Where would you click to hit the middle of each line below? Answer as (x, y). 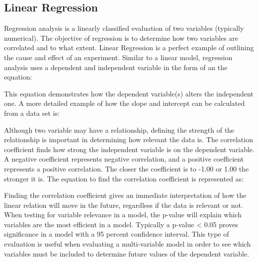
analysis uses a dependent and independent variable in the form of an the (116, 67)
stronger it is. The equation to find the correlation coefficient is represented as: (124, 178)
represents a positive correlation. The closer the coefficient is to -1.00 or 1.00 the (127, 168)
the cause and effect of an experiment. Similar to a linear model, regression (118, 57)
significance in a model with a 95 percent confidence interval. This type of (117, 234)
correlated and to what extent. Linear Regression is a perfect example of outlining (129, 47)
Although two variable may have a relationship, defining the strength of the (119, 130)
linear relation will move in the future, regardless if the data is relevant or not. (124, 205)
